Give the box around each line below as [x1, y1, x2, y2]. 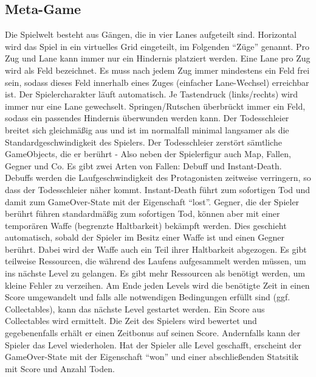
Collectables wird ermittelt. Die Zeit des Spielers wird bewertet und [5, 314, 257, 327]
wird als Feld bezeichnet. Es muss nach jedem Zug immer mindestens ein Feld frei [5, 63, 310, 76]
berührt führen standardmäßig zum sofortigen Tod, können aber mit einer [5, 207, 280, 220]
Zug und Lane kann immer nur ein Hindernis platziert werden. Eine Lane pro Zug [5, 52, 311, 65]
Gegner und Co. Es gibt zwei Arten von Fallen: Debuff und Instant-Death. [5, 159, 282, 172]
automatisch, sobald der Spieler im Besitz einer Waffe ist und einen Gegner [5, 231, 285, 244]
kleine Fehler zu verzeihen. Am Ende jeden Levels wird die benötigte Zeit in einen [5, 278, 310, 291]
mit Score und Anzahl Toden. [5, 362, 115, 375]
